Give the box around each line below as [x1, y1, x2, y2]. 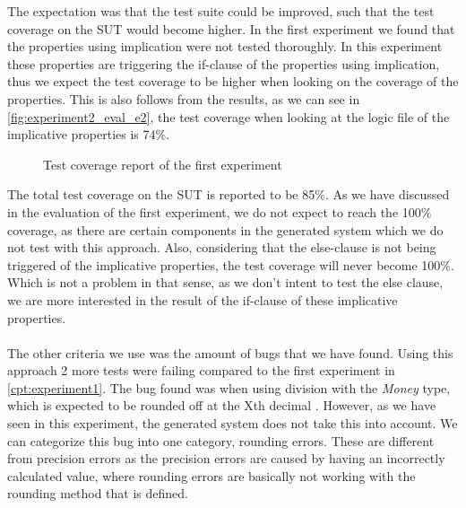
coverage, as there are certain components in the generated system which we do [7, 220, 444, 239]
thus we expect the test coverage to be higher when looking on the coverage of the [7, 72, 459, 91]
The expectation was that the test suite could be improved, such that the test [7, 2, 435, 20]
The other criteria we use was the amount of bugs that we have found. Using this [7, 343, 453, 362]
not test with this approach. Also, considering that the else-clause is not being [7, 238, 436, 257]
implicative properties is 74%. [7, 125, 170, 144]
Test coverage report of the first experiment [43, 154, 282, 173]
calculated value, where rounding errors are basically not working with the [7, 466, 416, 485]
